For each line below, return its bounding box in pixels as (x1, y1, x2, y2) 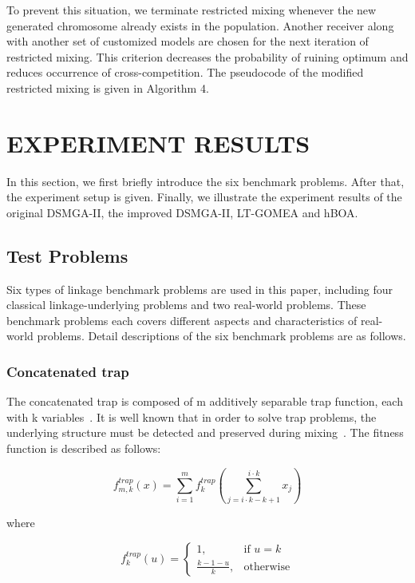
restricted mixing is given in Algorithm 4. (6, 79, 209, 96)
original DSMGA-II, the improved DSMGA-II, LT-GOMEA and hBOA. (6, 204, 358, 220)
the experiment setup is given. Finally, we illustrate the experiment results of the (6, 188, 402, 205)
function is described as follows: (6, 440, 161, 457)
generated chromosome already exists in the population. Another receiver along (6, 17, 394, 34)
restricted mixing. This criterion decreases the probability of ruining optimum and (6, 48, 409, 65)
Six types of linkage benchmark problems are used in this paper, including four (6, 280, 393, 297)
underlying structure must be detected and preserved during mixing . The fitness (6, 424, 404, 441)
